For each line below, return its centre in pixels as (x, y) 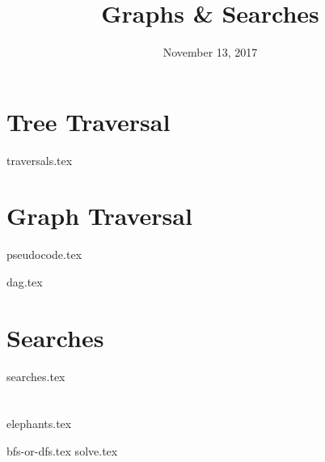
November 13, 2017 (210, 52)
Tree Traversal (89, 121)
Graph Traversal (99, 216)
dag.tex (25, 281)
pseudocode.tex (44, 254)
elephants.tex (39, 424)
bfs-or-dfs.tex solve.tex (62, 451)
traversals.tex (40, 160)
